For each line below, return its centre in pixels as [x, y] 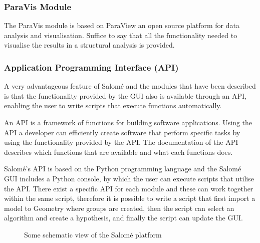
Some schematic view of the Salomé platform [93, 234]
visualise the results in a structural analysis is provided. [89, 45]
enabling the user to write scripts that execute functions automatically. [113, 105]
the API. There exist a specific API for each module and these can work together [129, 188]
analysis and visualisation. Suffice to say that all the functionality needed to [121, 35]
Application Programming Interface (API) [91, 67]
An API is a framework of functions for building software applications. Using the [128, 122]
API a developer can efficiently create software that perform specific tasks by [122, 132]
